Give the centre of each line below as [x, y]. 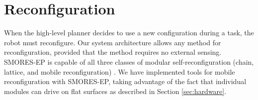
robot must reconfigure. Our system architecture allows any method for [113, 42]
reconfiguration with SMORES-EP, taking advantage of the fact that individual [125, 81]
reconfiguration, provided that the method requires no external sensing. [113, 52]
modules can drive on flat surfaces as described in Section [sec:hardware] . [115, 91]
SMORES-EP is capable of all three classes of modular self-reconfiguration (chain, [129, 61]
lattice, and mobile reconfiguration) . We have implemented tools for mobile [120, 71]
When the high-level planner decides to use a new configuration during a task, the [129, 33]
